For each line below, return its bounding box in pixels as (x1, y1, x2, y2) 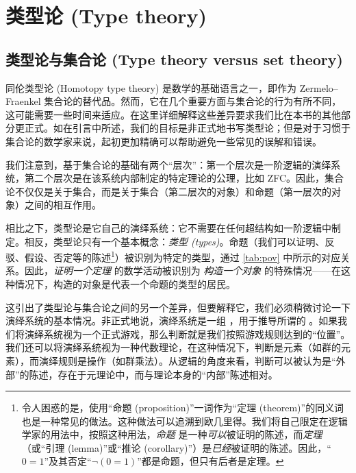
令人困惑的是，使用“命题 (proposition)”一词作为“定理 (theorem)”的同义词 (21, 400, 344, 415)
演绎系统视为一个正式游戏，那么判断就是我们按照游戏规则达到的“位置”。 (24, 326, 351, 341)
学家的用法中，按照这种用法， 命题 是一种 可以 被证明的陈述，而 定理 (21, 427, 322, 441)
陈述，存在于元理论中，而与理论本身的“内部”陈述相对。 (29, 367, 278, 381)
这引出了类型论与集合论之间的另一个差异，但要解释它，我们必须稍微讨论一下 (5, 300, 351, 314)
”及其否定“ (44, 454, 92, 468)
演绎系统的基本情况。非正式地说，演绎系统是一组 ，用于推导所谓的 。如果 (5, 313, 338, 328)
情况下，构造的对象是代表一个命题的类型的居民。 (14, 276, 236, 291)
